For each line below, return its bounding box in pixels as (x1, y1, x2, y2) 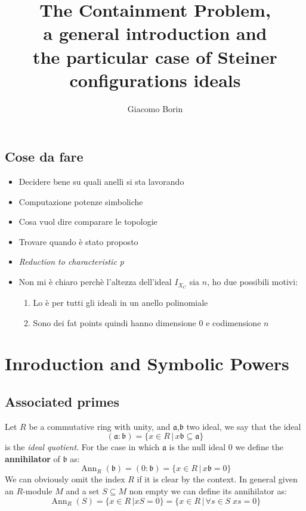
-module (23, 485, 52, 497)
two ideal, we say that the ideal (186, 420, 301, 432)
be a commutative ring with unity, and (29, 420, 171, 432)
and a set (66, 485, 100, 497)
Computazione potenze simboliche (18, 195, 143, 208)
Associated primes (5, 392, 119, 410)
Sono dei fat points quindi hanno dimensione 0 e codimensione (33, 316, 261, 329)
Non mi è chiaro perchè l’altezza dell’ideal (18, 275, 172, 288)
